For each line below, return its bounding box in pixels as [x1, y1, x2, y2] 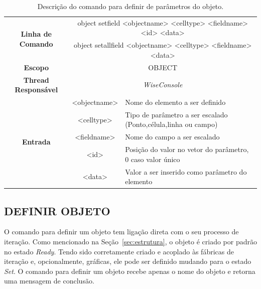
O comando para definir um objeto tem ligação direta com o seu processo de [4, 226, 239, 237]
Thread [23, 74, 49, 85]
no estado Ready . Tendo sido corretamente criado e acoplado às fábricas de [4, 246, 234, 256]
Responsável [15, 84, 58, 95]
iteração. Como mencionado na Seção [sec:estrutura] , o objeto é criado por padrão [4, 236, 257, 247]
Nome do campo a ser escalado [125, 131, 220, 142]
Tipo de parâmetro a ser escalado [125, 109, 228, 119]
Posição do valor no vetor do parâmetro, [125, 144, 249, 155]
